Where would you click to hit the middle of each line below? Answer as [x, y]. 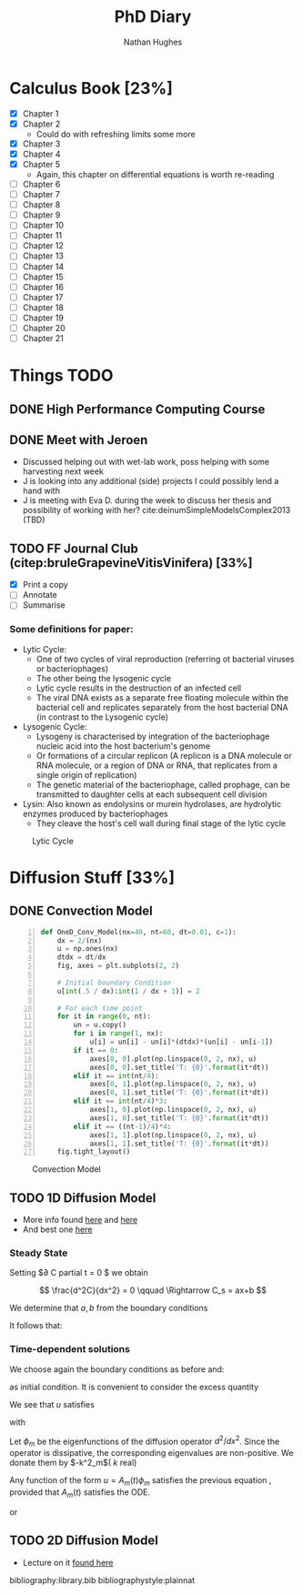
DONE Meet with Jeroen [79, 440]
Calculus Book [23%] [91, 88]
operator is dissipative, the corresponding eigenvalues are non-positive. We [151, 1453]
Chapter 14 [43, 267]
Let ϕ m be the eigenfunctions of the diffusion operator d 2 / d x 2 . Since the [145, 1441]
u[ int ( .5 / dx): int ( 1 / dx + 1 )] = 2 [128, 991]
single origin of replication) [86, 774]
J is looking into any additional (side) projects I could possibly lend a [151, 481]
